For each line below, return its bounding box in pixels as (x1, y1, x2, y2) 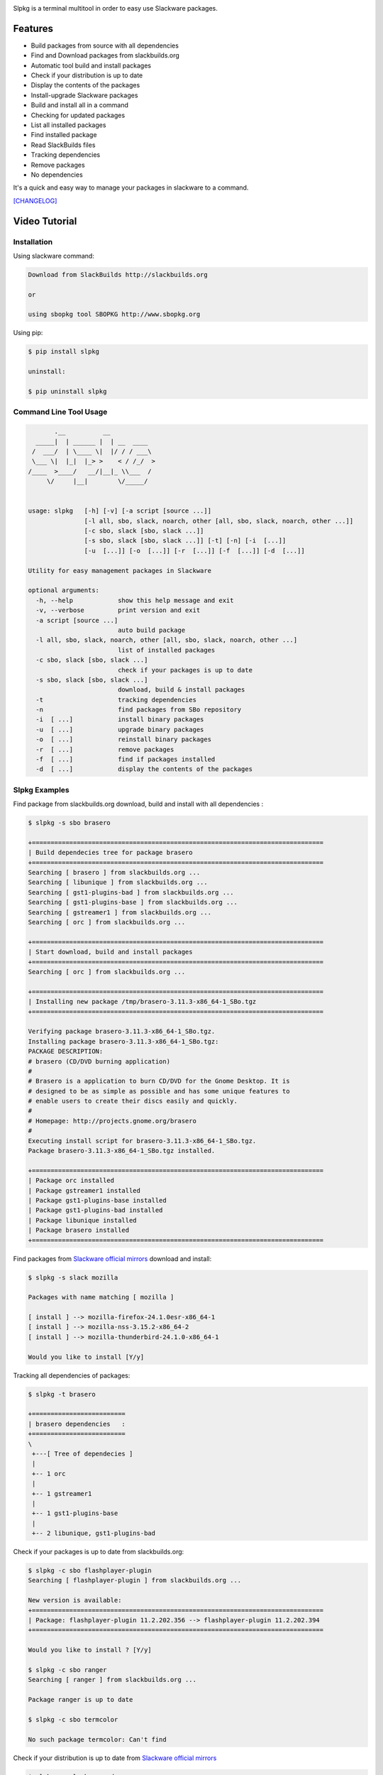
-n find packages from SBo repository (35, 706, 242, 714)
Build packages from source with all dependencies (30, 41, 179, 50)
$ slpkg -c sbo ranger (28, 1666, 107, 1673)
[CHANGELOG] (13, 196, 57, 205)
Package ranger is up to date (28, 1695, 133, 1704)
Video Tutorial (13, 215, 77, 227)
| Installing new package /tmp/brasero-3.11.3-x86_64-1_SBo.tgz (28, 998, 257, 1006)
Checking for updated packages (30, 111, 126, 119)
